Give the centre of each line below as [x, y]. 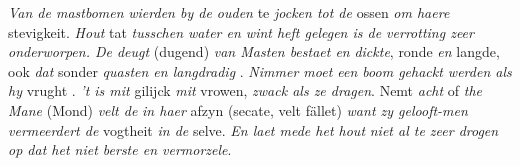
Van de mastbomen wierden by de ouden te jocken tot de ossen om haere [229, 12]
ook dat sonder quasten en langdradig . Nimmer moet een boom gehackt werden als [260, 70]
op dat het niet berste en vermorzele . [120, 149]
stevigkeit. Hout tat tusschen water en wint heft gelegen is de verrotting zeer [241, 31]
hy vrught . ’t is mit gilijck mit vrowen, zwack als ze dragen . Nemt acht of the [245, 90]
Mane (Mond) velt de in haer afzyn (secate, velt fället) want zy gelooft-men [238, 109]
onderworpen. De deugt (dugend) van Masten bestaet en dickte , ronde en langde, [254, 51]
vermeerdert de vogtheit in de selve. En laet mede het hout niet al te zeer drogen [253, 129]
